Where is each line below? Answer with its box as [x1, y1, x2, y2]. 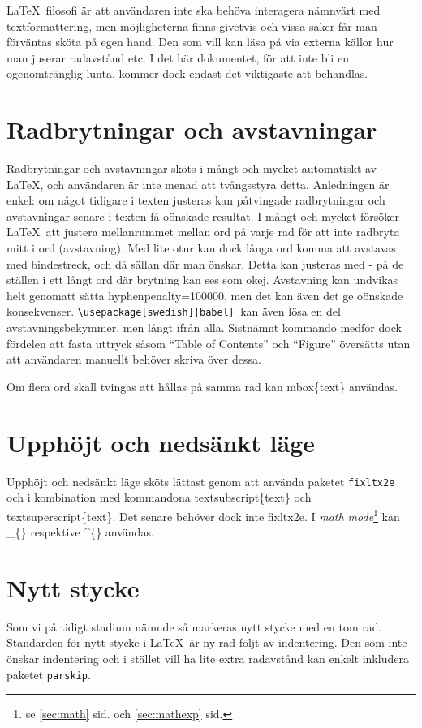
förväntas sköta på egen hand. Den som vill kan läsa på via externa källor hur [6, 33, 394, 50]
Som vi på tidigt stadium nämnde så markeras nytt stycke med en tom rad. [6, 618, 382, 635]
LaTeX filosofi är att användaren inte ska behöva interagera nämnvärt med [6, 2, 381, 18]
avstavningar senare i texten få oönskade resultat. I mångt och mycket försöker [6, 207, 399, 224]
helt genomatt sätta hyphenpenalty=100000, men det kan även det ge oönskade [6, 286, 403, 304]
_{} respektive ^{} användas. [6, 523, 154, 541]
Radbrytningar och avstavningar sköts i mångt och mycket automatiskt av [6, 160, 377, 177]
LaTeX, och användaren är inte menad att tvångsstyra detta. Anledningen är [6, 175, 390, 192]
